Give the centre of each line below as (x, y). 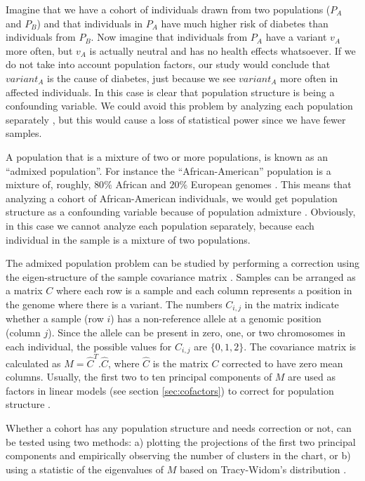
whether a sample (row (55, 318)
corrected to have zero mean (283, 363)
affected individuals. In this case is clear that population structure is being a (170, 92)
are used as (312, 377)
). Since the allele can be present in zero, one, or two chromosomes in (197, 332)
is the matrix (180, 363)
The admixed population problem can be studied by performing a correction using (183, 263)
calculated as (33, 363)
